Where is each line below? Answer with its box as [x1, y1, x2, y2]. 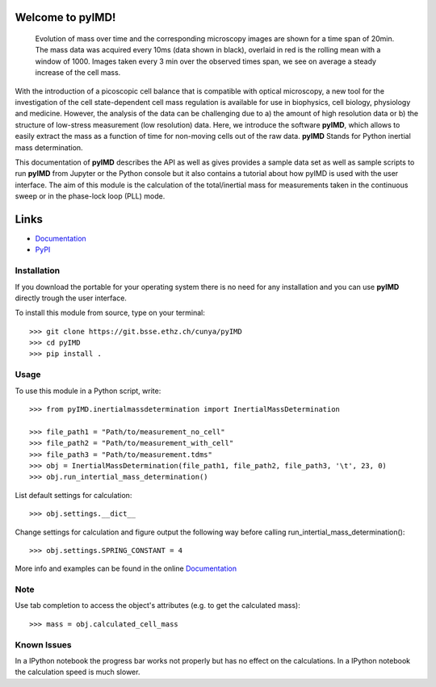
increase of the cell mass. [35, 68, 121, 77]
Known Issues [15, 639, 72, 650]
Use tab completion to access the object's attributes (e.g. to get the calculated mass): [15, 601, 300, 610]
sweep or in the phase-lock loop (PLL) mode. [15, 191, 166, 201]
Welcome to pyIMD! [15, 10, 116, 24]
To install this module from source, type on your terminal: [15, 308, 205, 318]
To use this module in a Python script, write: [15, 386, 161, 396]
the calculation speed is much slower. [15, 667, 140, 677]
